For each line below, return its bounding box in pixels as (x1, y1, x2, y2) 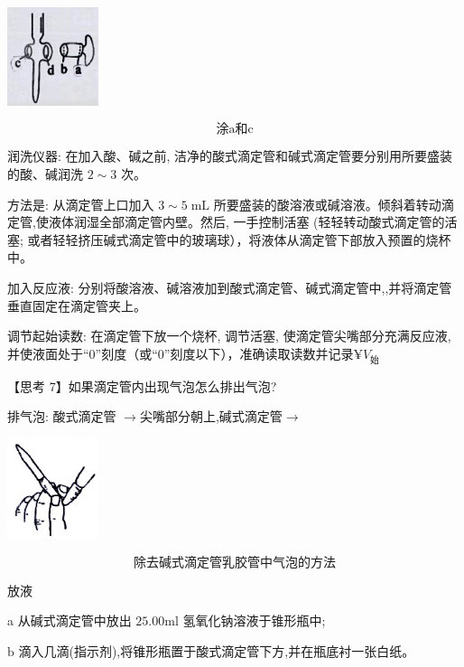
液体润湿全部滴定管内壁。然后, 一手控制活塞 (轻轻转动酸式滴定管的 (48, 212, 445, 231)
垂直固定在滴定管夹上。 (7, 296, 146, 315)
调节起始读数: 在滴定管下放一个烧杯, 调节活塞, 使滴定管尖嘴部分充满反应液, (7, 326, 451, 345)
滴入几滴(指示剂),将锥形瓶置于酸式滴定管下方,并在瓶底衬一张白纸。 (18, 641, 415, 660)
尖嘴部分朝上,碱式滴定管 (139, 407, 283, 426)
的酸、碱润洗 (7, 164, 83, 183)
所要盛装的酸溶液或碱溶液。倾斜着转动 (213, 194, 441, 213)
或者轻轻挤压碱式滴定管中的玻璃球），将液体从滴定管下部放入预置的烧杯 (27, 230, 451, 249)
